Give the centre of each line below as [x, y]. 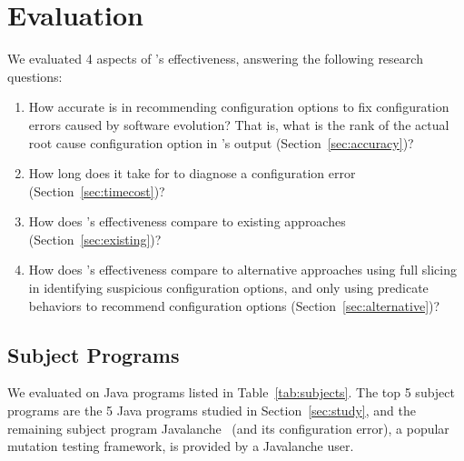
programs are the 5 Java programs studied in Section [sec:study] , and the [212, 411]
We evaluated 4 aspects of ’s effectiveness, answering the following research [215, 59]
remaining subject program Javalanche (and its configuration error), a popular [228, 428]
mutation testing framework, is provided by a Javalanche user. [181, 446]
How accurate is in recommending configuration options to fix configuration [239, 107]
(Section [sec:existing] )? [95, 239]
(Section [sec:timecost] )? [97, 190]
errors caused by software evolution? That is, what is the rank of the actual [239, 124]
